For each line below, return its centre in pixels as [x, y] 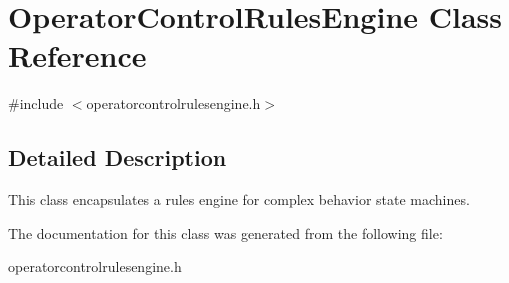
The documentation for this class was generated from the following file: [225, 232]
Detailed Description [117, 157]
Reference [77, 55]
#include [36, 103]
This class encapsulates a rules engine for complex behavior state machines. [239, 199]
